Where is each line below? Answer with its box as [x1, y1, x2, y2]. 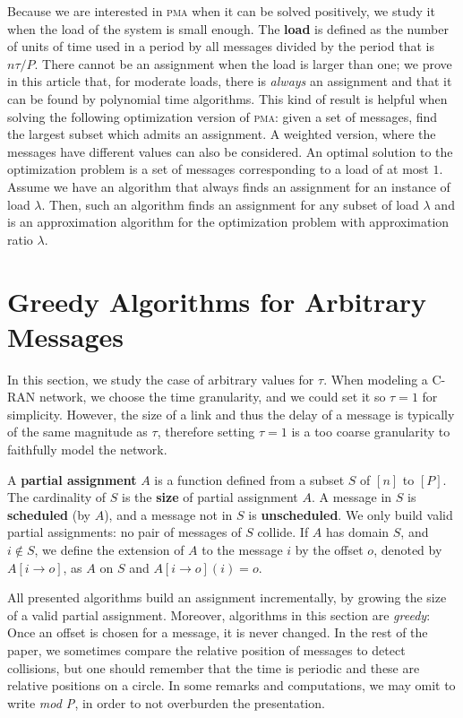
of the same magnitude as [7, 422, 148, 441]
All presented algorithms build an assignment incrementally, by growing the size [7, 588, 447, 607]
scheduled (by [7, 505, 90, 523]
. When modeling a [323, 369, 428, 388]
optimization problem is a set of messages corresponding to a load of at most [7, 160, 429, 178]
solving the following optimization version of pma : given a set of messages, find [7, 107, 438, 125]
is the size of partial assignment [122, 488, 298, 506]
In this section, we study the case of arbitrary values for [7, 369, 314, 388]
